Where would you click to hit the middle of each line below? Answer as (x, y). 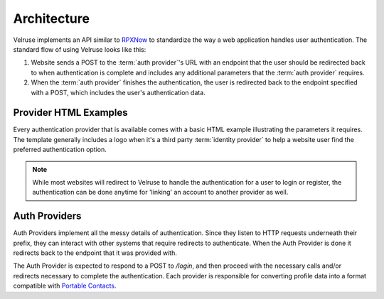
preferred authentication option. (60, 150)
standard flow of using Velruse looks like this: (80, 49)
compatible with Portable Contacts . (65, 286)
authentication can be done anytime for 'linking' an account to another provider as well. (160, 192)
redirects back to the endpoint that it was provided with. (95, 253)
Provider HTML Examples (70, 113)
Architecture (52, 18)
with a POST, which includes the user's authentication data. (118, 92)
